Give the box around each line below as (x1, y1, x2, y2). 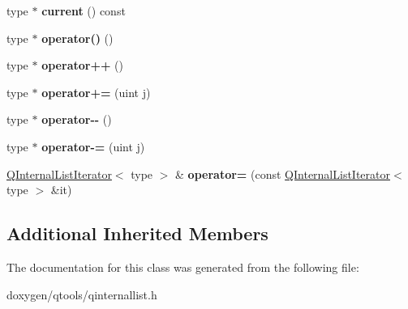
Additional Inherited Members (6, 221, 268, 246)
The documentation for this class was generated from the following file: (6, 258, 359, 275)
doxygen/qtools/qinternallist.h (6, 286, 157, 303)
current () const (41, 2, 126, 19)
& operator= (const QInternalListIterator (175, 165, 390, 182)
